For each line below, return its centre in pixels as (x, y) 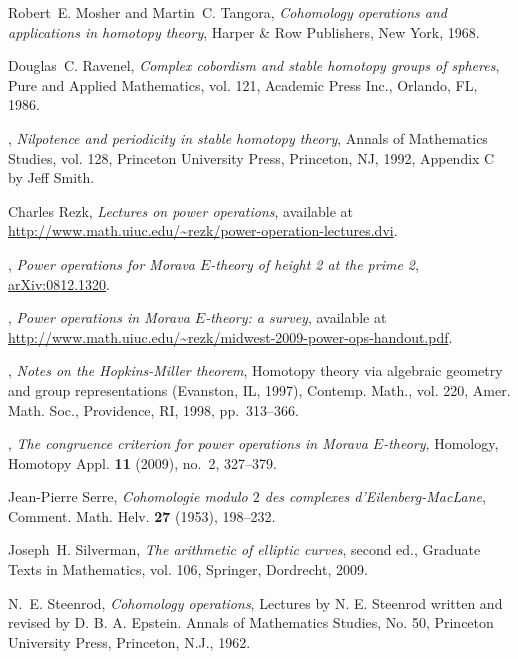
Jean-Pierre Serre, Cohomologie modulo (128, 496)
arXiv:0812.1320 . (59, 283)
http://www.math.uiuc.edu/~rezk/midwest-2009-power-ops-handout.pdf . (230, 336)
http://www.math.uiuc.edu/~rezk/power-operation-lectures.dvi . (203, 230)
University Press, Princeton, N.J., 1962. (129, 641)
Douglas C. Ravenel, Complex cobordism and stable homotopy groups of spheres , (254, 65)
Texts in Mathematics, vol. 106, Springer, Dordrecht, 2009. (188, 569)
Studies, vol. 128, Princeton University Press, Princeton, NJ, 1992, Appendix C (251, 157)
